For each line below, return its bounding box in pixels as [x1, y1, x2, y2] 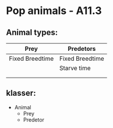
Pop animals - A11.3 [6, 4, 102, 18]
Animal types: [6, 27, 58, 37]
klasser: [6, 88, 36, 98]
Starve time [59, 64, 91, 72]
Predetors [68, 45, 96, 53]
